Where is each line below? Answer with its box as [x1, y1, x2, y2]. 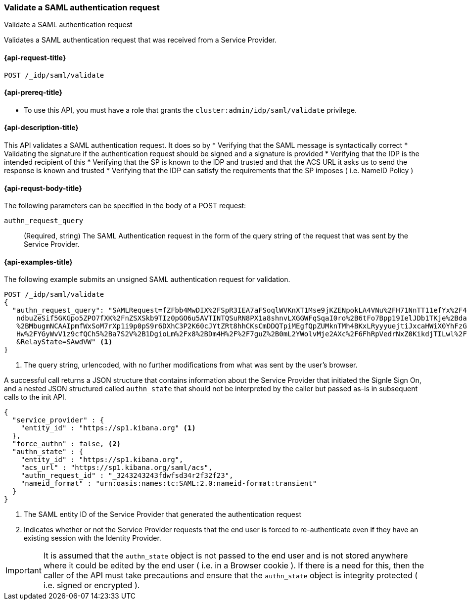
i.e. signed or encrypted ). [43, 580, 140, 591]
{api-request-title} [4, 53, 66, 62]
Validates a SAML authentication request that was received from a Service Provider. [4, 36, 277, 45]
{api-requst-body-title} [4, 184, 82, 192]
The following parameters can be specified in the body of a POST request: [4, 201, 246, 210]
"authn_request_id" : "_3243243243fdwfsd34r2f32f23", [20, 471, 233, 480]
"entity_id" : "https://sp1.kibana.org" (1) [20, 424, 196, 432]
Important [5, 565, 42, 576]
